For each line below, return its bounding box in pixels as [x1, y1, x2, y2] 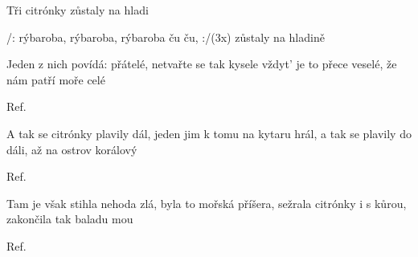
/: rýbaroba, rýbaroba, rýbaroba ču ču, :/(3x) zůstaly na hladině [6, 28, 325, 45]
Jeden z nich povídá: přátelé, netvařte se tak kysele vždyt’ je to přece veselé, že [6, 55, 397, 72]
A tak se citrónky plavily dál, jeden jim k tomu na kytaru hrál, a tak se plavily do [6, 124, 412, 141]
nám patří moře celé [6, 71, 105, 88]
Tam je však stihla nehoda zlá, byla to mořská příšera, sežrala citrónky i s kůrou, [6, 194, 407, 211]
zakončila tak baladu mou [6, 210, 133, 227]
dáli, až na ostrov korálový [6, 141, 137, 157]
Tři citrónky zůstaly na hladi [6, 2, 149, 18]
